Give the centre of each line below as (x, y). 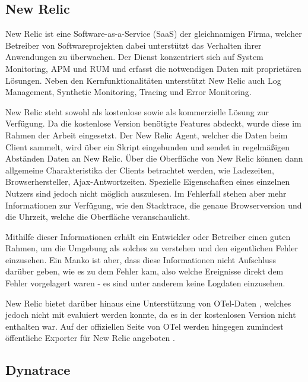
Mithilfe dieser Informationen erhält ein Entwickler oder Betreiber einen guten (148, 236)
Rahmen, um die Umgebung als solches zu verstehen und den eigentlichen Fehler (152, 248)
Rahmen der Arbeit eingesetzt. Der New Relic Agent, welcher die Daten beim (147, 135)
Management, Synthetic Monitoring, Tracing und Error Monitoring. (128, 92)
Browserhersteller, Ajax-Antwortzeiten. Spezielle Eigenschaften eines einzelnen (148, 181)
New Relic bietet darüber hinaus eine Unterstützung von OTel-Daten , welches (148, 303)
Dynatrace (38, 370)
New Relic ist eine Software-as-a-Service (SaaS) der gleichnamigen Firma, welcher (154, 34)
